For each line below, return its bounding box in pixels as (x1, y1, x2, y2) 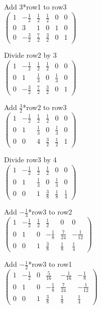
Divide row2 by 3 (4, 50, 57, 60)
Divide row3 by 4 (4, 154, 57, 165)
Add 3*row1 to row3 (4, 2, 67, 12)
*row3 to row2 (28, 207, 72, 217)
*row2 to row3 (23, 102, 67, 113)
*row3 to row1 (28, 259, 72, 269)
